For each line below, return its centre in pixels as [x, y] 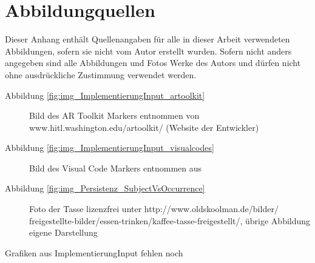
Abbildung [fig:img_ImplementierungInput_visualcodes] [110, 148]
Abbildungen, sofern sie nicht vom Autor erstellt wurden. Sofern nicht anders [148, 51]
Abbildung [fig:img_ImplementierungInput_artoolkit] [105, 95]
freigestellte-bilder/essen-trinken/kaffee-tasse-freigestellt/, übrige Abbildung [170, 220]
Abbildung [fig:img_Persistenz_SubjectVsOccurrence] [105, 188]
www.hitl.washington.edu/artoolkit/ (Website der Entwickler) [144, 127]
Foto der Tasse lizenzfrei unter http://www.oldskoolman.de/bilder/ [154, 209]
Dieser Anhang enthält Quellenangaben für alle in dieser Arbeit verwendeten [147, 39]
